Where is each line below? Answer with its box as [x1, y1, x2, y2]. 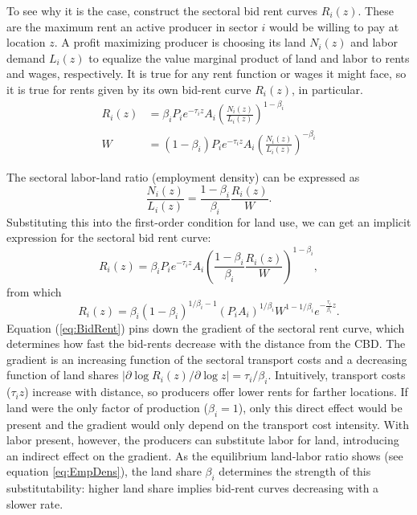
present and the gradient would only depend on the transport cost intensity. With [6, 415, 410, 432]
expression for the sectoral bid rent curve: [6, 229, 211, 246]
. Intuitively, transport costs [268, 366, 406, 383]
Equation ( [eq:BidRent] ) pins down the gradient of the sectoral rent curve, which [6, 319, 405, 336]
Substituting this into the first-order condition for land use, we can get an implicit [6, 213, 411, 230]
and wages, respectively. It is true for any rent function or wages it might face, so [6, 65, 407, 82]
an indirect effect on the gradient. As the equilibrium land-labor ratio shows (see [6, 447, 403, 464]
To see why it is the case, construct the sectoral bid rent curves [6, 2, 318, 18]
